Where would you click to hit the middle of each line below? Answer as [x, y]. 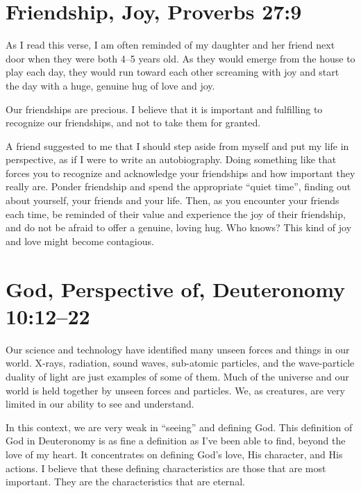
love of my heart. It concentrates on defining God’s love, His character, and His [174, 454]
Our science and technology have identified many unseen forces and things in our [178, 349]
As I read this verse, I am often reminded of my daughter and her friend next [170, 45]
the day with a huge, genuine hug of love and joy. [110, 85]
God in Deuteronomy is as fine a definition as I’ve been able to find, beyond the [176, 441]
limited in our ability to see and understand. [100, 404]
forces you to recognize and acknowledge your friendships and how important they [180, 173]
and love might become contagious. [80, 241]
